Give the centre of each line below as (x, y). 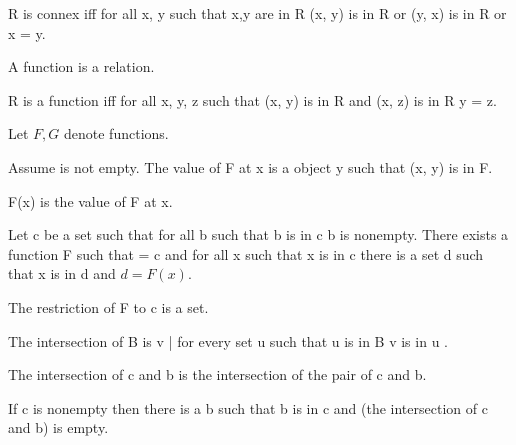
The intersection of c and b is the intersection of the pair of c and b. (217, 374)
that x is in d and (62, 273)
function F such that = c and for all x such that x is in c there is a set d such (246, 253)
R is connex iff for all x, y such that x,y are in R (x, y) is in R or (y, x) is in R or (257, 13)
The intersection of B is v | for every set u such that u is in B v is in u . (228, 340)
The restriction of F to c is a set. (108, 306)
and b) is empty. (58, 427)
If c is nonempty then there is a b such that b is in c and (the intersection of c (248, 407)
